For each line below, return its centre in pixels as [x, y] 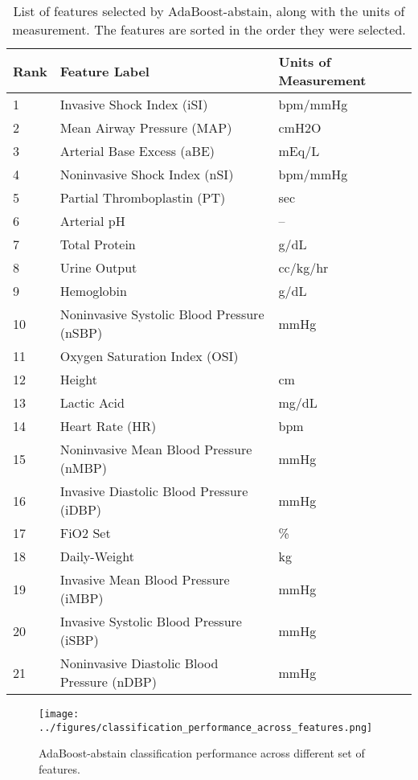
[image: [59, 714]
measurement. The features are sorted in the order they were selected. [209, 29]
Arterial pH [92, 221]
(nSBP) [81, 333]
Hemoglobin [93, 291]
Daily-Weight [97, 556]
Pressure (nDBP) [108, 681]
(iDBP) [81, 509]
